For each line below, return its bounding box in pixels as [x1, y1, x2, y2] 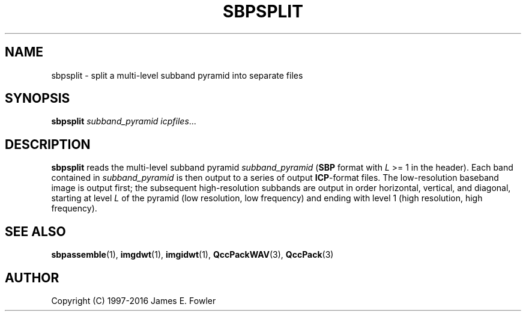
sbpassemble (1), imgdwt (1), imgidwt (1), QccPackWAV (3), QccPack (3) [51, 249, 334, 260]
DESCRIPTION [5, 136, 91, 152]
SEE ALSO [5, 223, 66, 239]
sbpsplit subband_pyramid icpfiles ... [51, 116, 196, 127]
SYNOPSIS [5, 91, 70, 106]
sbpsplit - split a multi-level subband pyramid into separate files [51, 70, 303, 81]
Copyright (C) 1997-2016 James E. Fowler [51, 295, 216, 306]
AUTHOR [5, 270, 59, 285]
